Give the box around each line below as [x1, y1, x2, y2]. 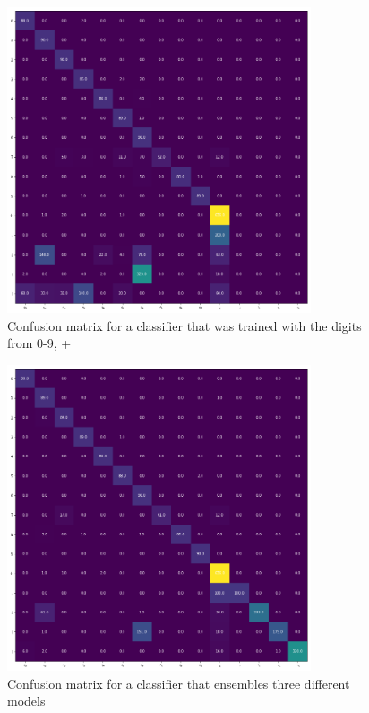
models [7, 691, 46, 710]
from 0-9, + [7, 334, 72, 352]
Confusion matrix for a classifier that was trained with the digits [7, 316, 362, 335]
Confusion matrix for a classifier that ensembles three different [7, 674, 350, 692]
